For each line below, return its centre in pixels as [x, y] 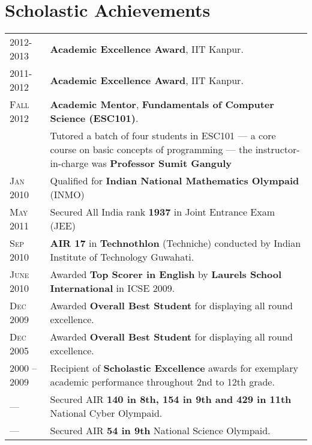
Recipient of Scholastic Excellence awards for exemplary [174, 368]
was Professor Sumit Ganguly [162, 163]
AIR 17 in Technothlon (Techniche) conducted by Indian [175, 243]
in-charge [69, 163]
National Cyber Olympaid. [106, 413]
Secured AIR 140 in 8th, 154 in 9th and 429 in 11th [171, 399]
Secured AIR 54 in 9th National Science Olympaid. [160, 431]
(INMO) [67, 195]
